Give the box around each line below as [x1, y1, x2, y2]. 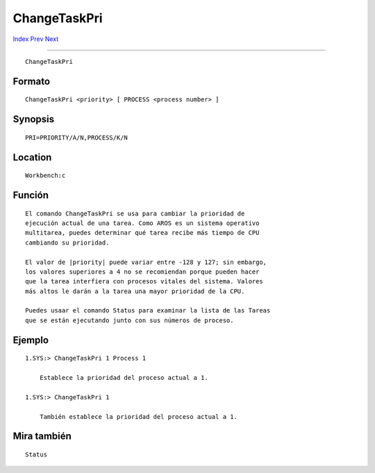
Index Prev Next [12, 35, 59, 43]
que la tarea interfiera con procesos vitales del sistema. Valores [25, 278, 263, 285]
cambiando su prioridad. [25, 238, 110, 247]
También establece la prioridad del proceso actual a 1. [39, 413, 237, 420]
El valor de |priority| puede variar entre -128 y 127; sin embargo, [25, 258, 267, 266]
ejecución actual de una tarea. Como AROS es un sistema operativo [25, 219, 260, 227]
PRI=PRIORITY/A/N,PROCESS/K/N [25, 133, 128, 142]
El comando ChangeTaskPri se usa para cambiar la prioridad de [25, 209, 245, 217]
